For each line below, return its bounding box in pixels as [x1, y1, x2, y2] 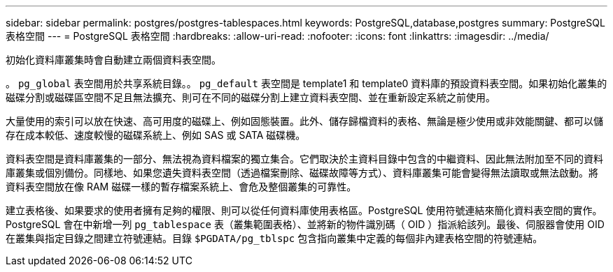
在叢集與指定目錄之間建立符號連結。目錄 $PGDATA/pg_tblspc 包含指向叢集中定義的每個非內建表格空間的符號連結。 [6, 232, 543, 244]
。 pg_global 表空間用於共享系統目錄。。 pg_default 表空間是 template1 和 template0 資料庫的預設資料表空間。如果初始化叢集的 [6, 77, 607, 89]
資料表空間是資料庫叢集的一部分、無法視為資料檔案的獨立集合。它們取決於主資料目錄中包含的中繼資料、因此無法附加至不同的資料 [6, 153, 603, 165]
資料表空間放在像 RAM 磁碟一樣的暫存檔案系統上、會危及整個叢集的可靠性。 [6, 181, 357, 192]
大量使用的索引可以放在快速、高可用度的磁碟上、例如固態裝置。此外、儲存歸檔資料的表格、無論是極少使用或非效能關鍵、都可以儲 [6, 115, 603, 127]
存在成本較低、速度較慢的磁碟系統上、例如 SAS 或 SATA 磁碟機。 [6, 129, 306, 141]
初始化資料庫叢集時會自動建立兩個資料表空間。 [6, 54, 221, 66]
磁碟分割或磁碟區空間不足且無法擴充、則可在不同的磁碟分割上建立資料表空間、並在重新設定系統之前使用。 [6, 91, 495, 103]
